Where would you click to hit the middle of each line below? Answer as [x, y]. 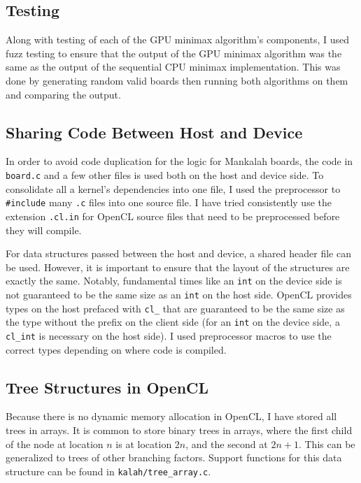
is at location [144, 444]
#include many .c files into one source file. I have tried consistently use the [169, 202]
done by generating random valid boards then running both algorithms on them [177, 80]
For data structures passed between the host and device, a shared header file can [178, 253]
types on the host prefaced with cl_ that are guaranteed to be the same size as [175, 308]
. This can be [327, 444]
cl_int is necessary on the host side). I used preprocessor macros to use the [169, 335]
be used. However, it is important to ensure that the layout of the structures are [178, 267]
